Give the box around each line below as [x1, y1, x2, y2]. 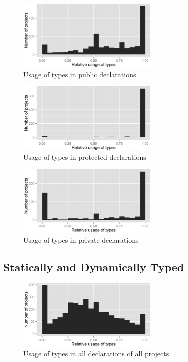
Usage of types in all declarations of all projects [23, 348, 169, 359]
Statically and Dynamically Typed [3, 259, 184, 274]
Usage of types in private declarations [23, 234, 139, 245]
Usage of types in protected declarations [23, 152, 146, 162]
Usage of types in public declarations [23, 69, 136, 79]
